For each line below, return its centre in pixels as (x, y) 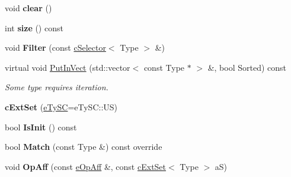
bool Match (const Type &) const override (84, 147)
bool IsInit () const (41, 127)
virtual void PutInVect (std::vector (68, 67)
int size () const (34, 27)
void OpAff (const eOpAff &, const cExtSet (86, 166)
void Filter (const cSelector (55, 47)
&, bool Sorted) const (247, 67)
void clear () (28, 8)
